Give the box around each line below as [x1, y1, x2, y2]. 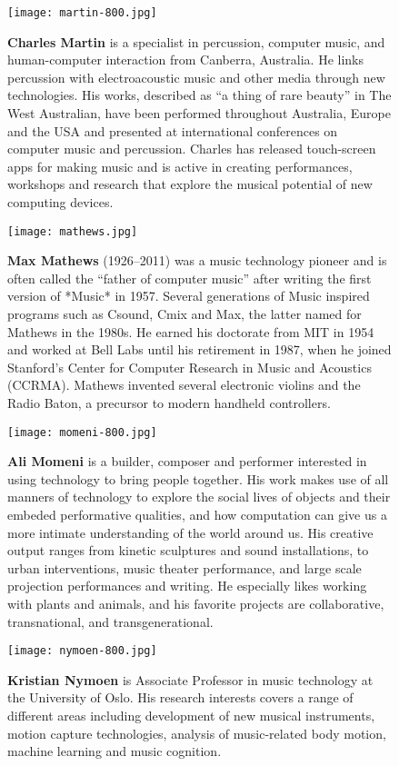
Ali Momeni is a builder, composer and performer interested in [7, 452, 367, 471]
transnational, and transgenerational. [7, 612, 214, 631]
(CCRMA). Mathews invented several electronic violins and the [7, 375, 361, 394]
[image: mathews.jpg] [7, 224, 138, 238]
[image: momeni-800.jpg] [7, 425, 157, 439]
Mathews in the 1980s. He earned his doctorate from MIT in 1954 [7, 322, 374, 341]
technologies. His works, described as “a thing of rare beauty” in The [7, 85, 392, 104]
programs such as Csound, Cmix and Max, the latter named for [7, 304, 362, 323]
